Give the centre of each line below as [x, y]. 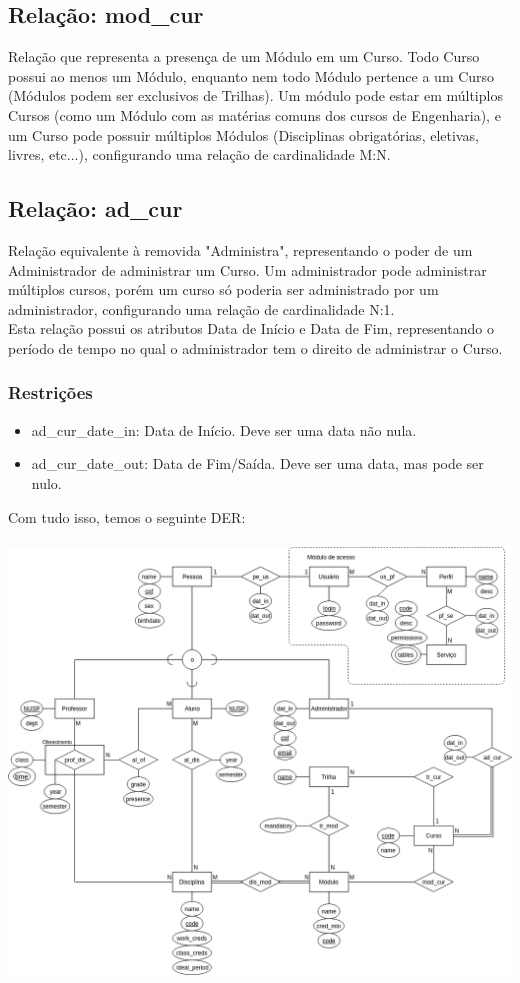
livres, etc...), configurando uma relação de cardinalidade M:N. [199, 154]
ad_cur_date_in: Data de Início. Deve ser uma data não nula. [224, 429]
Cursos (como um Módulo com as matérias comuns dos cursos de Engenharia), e [254, 114]
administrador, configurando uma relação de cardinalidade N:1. [201, 308]
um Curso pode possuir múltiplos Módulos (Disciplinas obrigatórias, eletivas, [243, 134]
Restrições [50, 392]
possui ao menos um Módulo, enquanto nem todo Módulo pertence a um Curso [251, 75]
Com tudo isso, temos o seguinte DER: [127, 516]
